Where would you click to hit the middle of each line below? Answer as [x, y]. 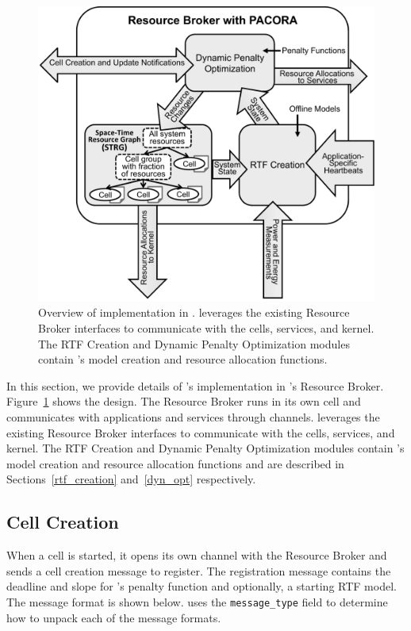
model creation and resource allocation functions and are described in [175, 463]
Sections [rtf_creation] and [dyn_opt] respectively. [131, 479]
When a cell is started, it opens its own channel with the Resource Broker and [197, 555]
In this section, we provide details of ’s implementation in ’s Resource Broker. [195, 385]
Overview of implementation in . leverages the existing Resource [194, 312]
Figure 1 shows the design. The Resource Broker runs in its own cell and [184, 401]
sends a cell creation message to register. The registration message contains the [199, 570]
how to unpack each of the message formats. [114, 617]
